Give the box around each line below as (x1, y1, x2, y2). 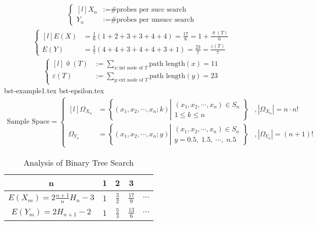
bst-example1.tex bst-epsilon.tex (4, 85, 104, 96)
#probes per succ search (110, 6, 186, 14)
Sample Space (7, 118, 50, 126)
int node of (119, 65, 143, 70)
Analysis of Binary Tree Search (23, 157, 134, 169)
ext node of (119, 77, 143, 83)
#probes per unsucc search (110, 16, 195, 24)
